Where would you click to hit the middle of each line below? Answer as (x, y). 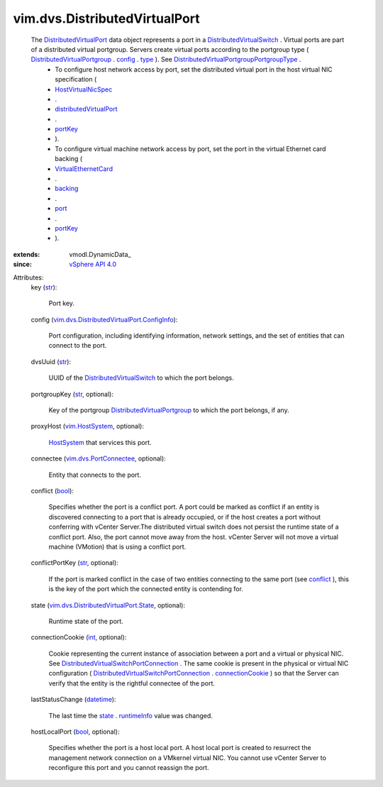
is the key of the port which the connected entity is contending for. (146, 589)
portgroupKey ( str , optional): (72, 394)
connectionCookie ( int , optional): (79, 637)
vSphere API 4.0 (93, 264)
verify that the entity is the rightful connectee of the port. (132, 683)
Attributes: (28, 277)
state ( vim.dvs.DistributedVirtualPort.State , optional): (108, 605)
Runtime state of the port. (86, 621)
